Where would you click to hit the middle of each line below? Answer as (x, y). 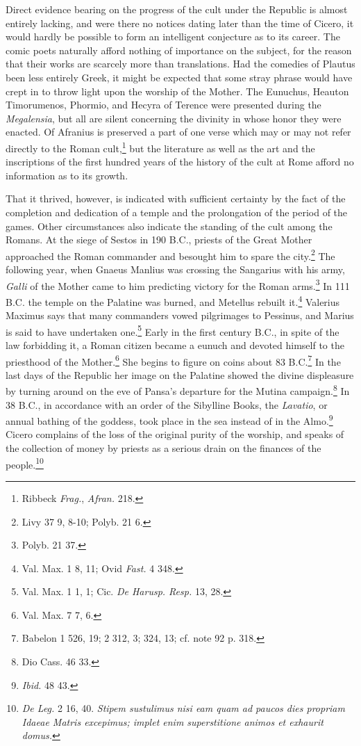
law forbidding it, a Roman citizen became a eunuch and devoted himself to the (175, 344)
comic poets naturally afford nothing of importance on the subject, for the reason (179, 50)
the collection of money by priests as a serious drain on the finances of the (163, 448)
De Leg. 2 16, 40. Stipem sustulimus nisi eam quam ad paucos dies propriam (183, 708)
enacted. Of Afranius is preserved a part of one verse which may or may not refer (178, 132)
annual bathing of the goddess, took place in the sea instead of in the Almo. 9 (169, 420)
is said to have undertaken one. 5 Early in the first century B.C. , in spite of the (173, 330)
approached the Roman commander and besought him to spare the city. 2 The (170, 254)
